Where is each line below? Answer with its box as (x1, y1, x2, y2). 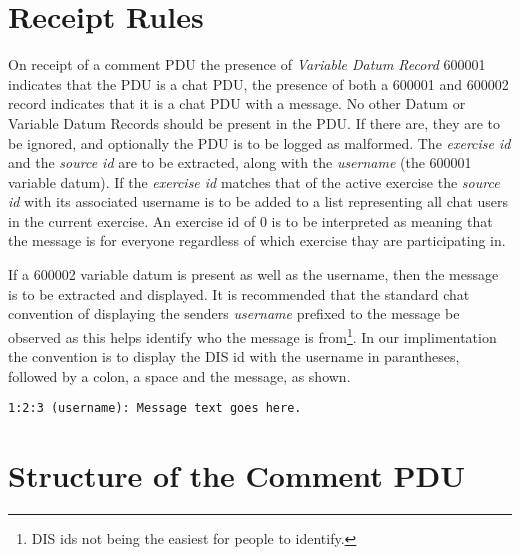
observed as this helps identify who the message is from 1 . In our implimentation (8, 323, 497, 347)
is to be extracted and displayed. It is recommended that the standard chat (8, 283, 470, 304)
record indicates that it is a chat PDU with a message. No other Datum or (8, 93, 466, 114)
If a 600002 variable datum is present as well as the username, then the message (8, 264, 499, 285)
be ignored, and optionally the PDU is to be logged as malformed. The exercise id (8, 132, 511, 153)
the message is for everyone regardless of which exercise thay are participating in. (8, 230, 506, 251)
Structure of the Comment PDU (8, 455, 466, 496)
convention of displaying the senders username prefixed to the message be (8, 303, 460, 324)
